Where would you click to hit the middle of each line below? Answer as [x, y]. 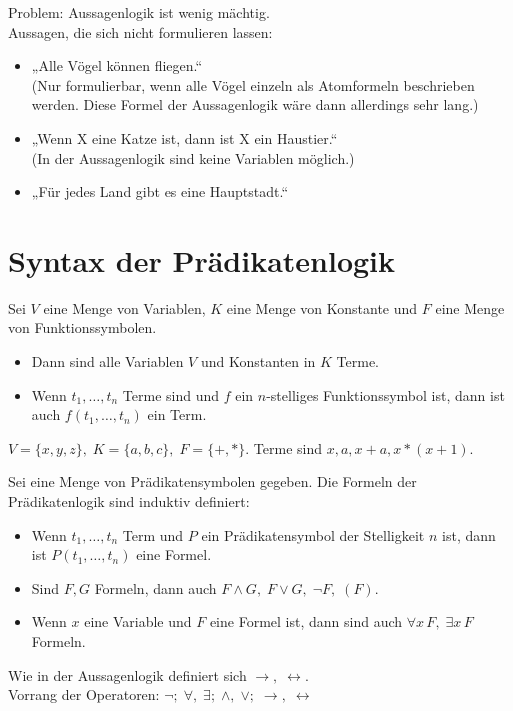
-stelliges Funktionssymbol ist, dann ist [385, 394]
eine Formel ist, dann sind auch [306, 621]
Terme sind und [170, 394]
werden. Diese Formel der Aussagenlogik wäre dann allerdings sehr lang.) [255, 104]
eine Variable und [138, 621]
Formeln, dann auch [155, 587]
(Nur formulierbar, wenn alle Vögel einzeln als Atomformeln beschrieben [253, 84]
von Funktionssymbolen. [82, 327]
